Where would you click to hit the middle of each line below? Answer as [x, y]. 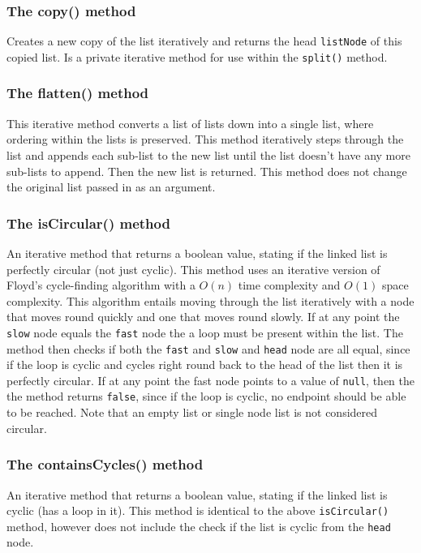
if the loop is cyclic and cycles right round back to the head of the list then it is [205, 364]
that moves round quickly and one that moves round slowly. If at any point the [203, 317]
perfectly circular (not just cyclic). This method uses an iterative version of [193, 269]
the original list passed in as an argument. [111, 187]
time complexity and [289, 285]
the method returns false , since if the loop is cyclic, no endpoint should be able [206, 396]
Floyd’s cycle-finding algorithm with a [101, 285]
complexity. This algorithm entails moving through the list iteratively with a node [210, 300]
